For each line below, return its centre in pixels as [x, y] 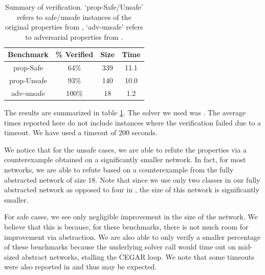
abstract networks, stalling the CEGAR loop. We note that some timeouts [138, 256]
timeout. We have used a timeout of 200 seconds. [81, 132]
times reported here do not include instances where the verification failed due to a [133, 122]
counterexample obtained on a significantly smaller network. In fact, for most [125, 159]
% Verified [74, 54]
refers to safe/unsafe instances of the [74, 17]
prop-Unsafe [28, 80]
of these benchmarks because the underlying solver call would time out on [120, 247]
